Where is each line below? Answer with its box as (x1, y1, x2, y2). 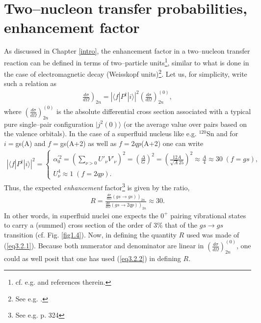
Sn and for (206, 128, 238, 139)
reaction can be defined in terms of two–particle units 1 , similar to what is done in (4, 56, 249, 67)
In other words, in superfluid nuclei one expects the (4, 210, 158, 220)
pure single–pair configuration (4, 118, 94, 129)
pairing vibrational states (170, 210, 246, 220)
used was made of (186, 229, 239, 239)
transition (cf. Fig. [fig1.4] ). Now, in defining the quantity (4, 229, 177, 239)
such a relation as (4, 78, 57, 88)
